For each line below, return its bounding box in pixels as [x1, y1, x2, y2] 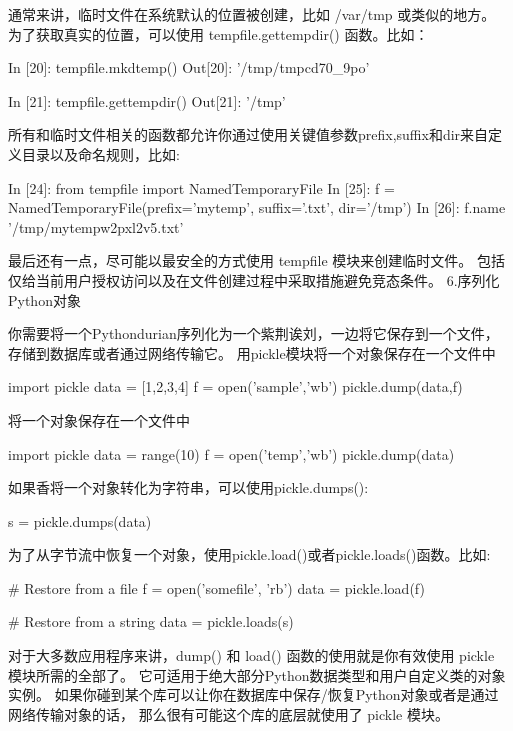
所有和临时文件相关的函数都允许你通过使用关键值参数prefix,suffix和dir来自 [8, 124, 489, 145]
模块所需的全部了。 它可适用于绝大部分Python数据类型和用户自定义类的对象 [8, 664, 506, 685]
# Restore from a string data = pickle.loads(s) [8, 611, 294, 632]
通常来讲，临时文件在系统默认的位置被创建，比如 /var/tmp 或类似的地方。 [8, 4, 496, 24]
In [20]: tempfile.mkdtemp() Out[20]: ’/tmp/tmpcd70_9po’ [8, 57, 370, 78]
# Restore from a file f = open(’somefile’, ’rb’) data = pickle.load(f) [8, 577, 425, 598]
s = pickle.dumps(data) [8, 510, 152, 531]
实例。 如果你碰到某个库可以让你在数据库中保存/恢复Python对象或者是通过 [8, 684, 499, 705]
